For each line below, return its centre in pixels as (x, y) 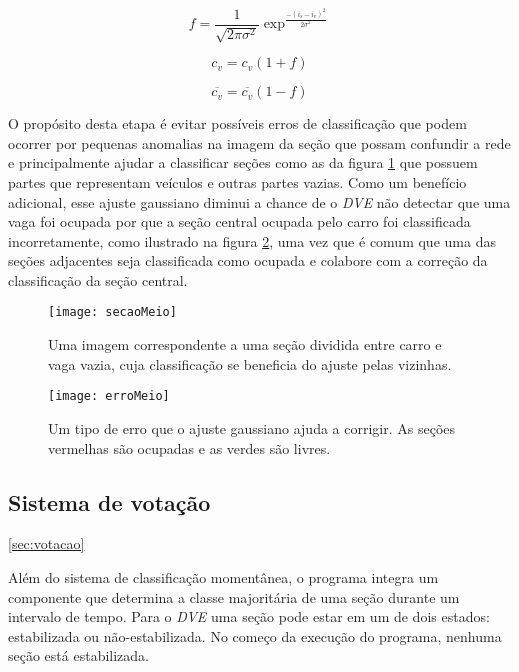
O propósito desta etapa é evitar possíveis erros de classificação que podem (237, 123)
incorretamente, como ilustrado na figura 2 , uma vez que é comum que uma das (252, 240)
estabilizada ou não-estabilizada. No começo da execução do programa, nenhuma (255, 635)
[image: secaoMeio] (112, 312)
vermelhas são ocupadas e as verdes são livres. (189, 447)
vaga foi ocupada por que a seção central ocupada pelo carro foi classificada (239, 221)
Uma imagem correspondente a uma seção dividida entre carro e (245, 344)
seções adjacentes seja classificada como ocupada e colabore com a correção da (248, 260)
